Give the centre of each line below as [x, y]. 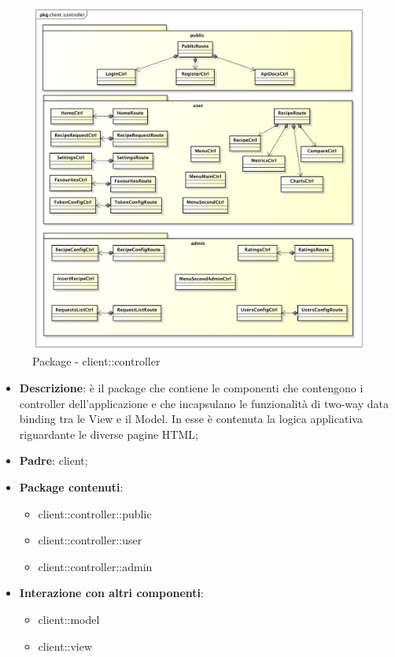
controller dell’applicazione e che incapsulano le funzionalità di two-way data [204, 403]
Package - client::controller [96, 361]
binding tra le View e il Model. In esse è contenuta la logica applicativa [191, 419]
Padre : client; [54, 460]
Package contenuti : [71, 486]
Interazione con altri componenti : [111, 593]
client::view [65, 646]
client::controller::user [90, 540]
